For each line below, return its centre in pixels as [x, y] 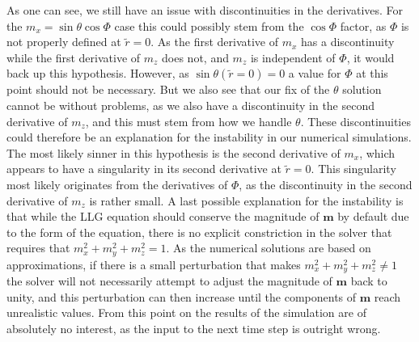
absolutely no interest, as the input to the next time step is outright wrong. [194, 328]
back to [369, 281]
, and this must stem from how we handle [188, 121]
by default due [373, 216]
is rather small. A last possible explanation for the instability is [246, 200]
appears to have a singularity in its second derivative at [144, 169]
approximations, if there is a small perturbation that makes [154, 264]
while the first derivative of [74, 57]
